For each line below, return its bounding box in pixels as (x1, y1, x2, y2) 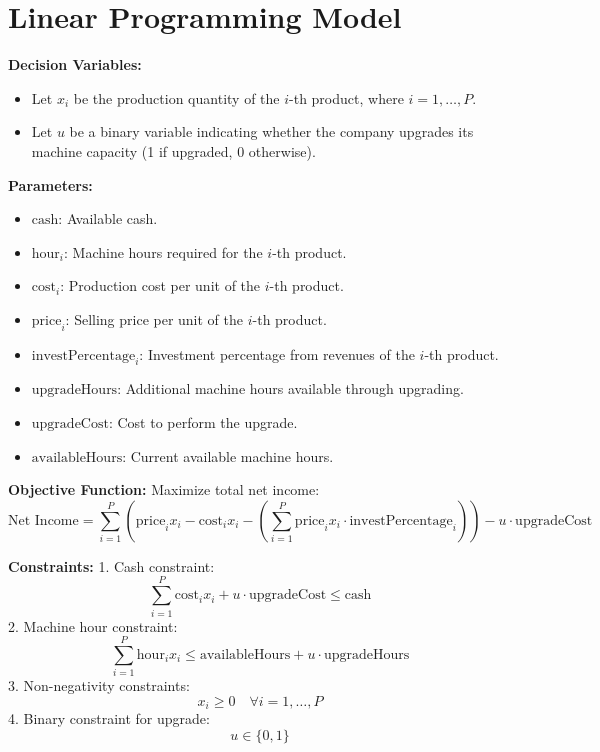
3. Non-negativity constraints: (8, 675, 190, 696)
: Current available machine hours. (122, 445, 334, 466)
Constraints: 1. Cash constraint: (8, 555, 215, 576)
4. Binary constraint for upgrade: (8, 708, 210, 729)
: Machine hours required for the (64, 241, 263, 262)
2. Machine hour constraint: (8, 615, 178, 636)
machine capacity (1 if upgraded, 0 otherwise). (31, 140, 316, 161)
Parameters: (8, 174, 93, 195)
